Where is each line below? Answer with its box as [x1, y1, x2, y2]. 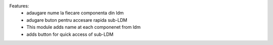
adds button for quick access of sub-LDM [26, 31, 114, 37]
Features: [9, 3, 29, 9]
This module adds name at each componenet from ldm [26, 24, 141, 30]
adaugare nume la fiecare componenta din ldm [26, 10, 124, 16]
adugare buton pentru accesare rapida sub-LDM [26, 17, 127, 23]
